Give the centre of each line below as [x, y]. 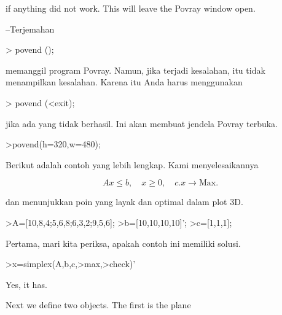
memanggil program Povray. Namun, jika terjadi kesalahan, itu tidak [135, 70]
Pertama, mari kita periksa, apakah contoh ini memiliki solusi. [123, 243]
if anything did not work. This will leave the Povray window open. [131, 8]
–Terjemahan [30, 29]
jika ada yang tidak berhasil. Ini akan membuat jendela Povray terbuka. [142, 123]
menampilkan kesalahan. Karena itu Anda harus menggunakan [124, 82]
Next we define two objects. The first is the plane [98, 305]
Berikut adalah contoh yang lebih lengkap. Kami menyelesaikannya [132, 164]
